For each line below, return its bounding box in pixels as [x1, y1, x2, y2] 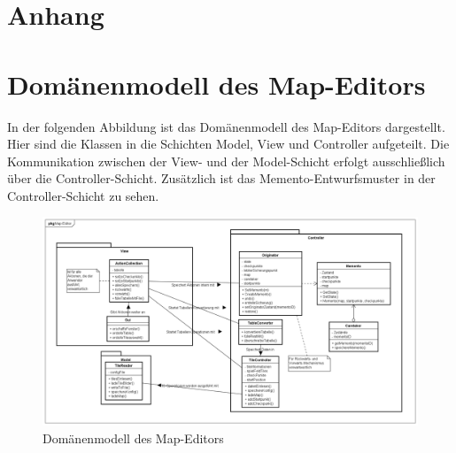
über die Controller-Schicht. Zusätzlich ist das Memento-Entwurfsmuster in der [7, 169, 436, 188]
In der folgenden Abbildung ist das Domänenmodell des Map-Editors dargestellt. [7, 117, 445, 135]
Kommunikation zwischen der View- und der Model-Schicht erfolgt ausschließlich [7, 151, 445, 170]
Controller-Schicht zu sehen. [7, 186, 159, 204]
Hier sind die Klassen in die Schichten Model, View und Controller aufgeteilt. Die [7, 134, 450, 153]
